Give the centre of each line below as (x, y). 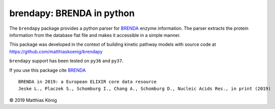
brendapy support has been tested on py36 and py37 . (66, 61)
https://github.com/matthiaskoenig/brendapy (56, 51)
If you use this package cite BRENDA (47, 70)
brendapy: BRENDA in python (72, 13)
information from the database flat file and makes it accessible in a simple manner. (95, 35)
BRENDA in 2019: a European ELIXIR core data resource (88, 81)
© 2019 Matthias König (33, 100)
